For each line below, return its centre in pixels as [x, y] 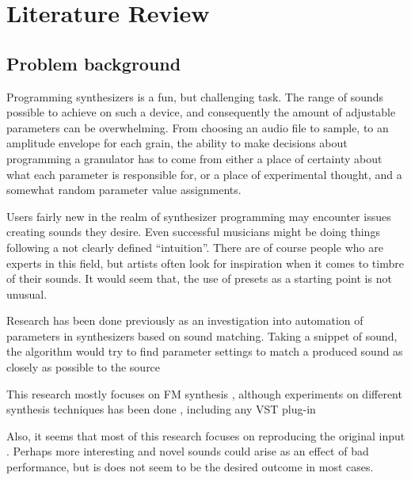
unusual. [27, 293]
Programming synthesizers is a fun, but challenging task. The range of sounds [195, 96]
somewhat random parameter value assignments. [124, 190]
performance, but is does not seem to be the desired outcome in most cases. [190, 467]
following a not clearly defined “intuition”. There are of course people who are [195, 247]
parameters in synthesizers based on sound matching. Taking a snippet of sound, [202, 335]
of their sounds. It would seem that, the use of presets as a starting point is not [199, 278]
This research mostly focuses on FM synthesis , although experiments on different [204, 393]
